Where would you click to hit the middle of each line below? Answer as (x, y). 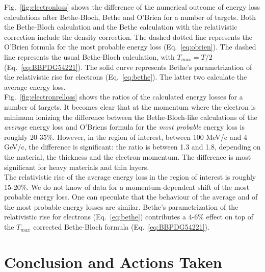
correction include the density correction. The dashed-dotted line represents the (128, 36)
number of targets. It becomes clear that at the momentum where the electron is (130, 106)
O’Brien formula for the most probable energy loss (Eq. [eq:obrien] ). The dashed (130, 47)
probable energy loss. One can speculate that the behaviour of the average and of (131, 197)
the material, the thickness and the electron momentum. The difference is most (128, 156)
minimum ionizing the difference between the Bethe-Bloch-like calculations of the (131, 117)
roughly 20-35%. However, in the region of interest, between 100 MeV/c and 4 (126, 137)
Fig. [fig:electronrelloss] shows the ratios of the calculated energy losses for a (124, 97)
